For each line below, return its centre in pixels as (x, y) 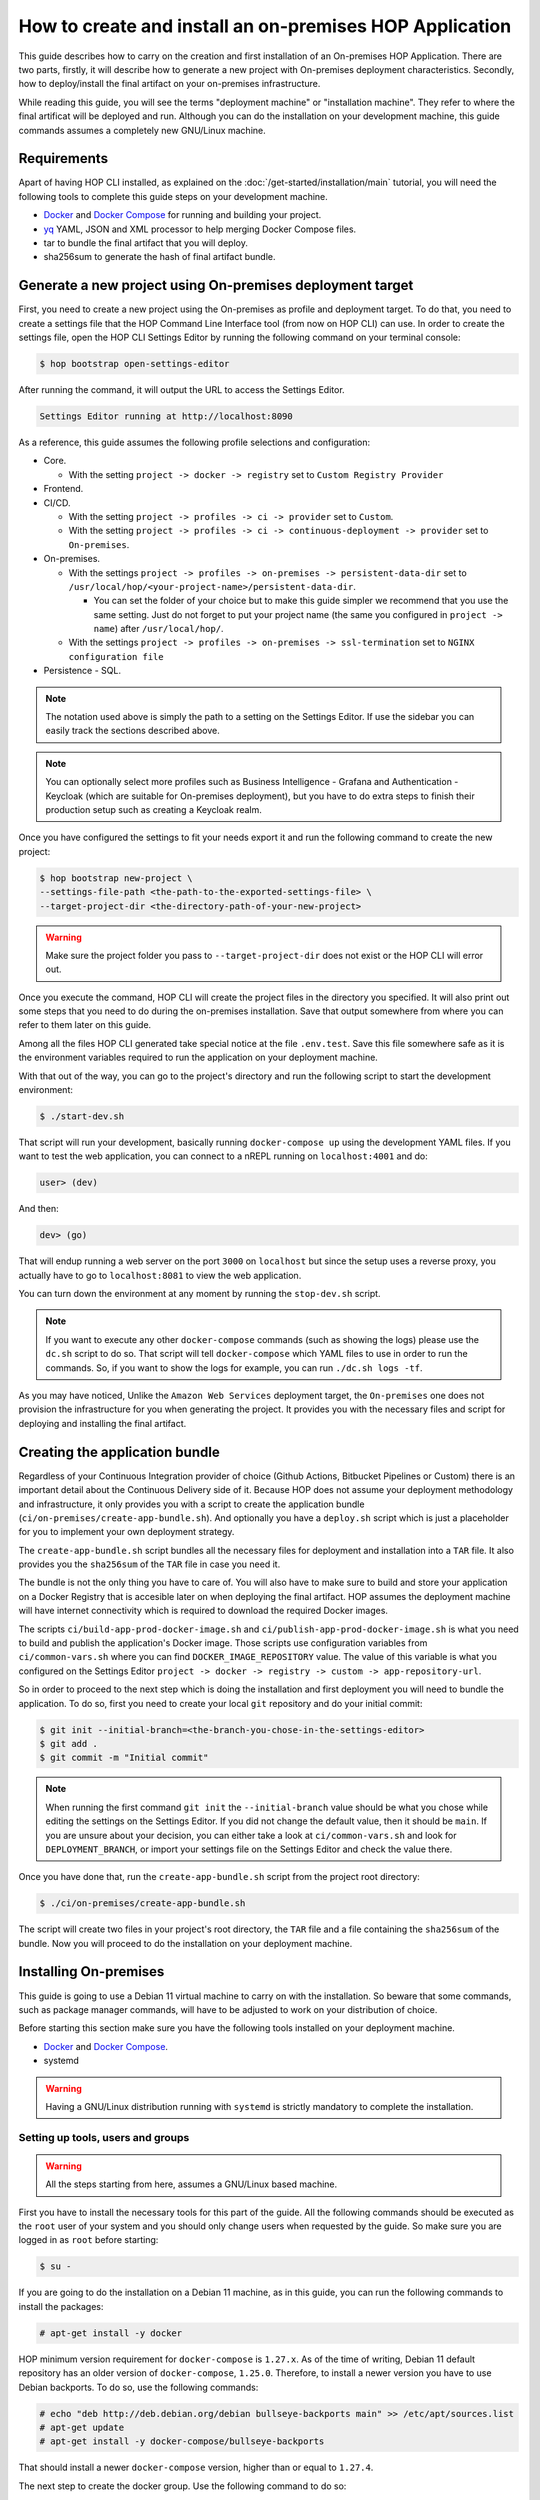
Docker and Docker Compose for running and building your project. (182, 215)
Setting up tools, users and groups (104, 2137)
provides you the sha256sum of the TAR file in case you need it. (149, 1564)
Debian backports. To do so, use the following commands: (138, 2387)
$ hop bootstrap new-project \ (116, 878)
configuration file (116, 656)
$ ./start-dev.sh (82, 1116)
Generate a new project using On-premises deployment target (216, 285)
